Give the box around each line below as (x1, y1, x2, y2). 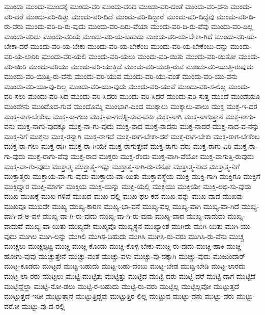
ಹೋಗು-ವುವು (4, 250, 36, 261)
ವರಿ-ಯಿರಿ (4, 61, 26, 71)
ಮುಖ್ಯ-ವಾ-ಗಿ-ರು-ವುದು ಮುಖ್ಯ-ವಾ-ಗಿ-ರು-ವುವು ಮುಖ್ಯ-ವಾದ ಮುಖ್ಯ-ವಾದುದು (42, 211, 225, 221)
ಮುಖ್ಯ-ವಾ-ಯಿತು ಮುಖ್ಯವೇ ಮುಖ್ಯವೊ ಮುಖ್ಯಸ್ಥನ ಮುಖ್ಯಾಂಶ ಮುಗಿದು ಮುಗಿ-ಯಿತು (25, 221, 223, 231)
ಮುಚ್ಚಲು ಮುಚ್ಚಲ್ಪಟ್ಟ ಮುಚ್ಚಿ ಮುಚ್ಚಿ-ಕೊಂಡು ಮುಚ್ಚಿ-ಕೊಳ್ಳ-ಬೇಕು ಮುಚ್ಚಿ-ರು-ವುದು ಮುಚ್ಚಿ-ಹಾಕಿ (4, 241, 224, 251)
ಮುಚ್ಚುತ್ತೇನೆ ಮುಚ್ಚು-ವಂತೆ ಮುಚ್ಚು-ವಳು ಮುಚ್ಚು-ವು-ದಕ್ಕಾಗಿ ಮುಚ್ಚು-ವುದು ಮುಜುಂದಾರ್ (38, 250, 246, 261)
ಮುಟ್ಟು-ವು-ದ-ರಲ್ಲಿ (21, 300, 65, 311)
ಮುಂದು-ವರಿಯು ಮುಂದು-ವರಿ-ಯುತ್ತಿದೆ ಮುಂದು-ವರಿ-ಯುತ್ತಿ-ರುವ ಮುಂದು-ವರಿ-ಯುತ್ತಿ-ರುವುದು (28, 61, 254, 71)
